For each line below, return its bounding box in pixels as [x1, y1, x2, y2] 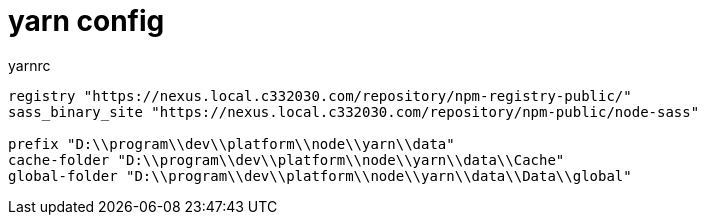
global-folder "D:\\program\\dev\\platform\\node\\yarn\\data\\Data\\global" [8, 167, 632, 184]
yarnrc [8, 56, 51, 74]
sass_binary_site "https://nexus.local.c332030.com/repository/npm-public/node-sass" [8, 103, 700, 120]
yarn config [8, 4, 165, 38]
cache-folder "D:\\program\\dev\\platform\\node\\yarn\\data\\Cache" [8, 151, 565, 168]
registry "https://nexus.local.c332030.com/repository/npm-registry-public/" [8, 87, 632, 104]
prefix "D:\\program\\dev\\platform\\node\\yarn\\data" [8, 135, 455, 152]
